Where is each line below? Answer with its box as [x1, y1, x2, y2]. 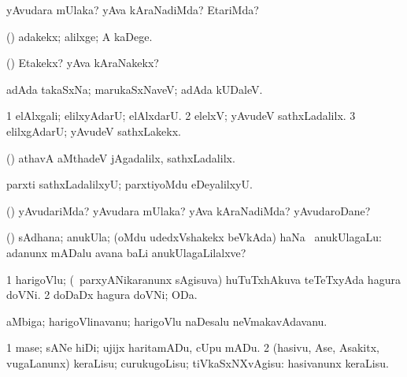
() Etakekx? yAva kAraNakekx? [6, 54, 159, 71]
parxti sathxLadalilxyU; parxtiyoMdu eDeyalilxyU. [6, 176, 253, 192]
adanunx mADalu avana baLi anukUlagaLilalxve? [6, 244, 246, 260]
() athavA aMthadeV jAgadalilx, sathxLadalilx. [6, 149, 235, 166]
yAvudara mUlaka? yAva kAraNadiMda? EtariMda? [6, 2, 259, 17]
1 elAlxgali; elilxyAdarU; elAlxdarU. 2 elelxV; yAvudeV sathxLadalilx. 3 [6, 107, 356, 124]
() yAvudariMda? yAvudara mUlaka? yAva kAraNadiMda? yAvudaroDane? [6, 202, 371, 218]
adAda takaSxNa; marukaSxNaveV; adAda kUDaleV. [6, 80, 263, 97]
